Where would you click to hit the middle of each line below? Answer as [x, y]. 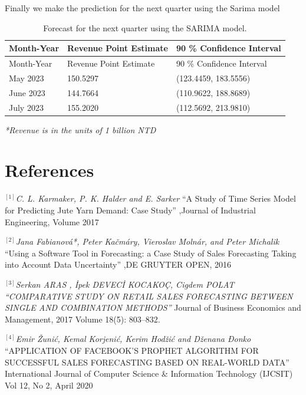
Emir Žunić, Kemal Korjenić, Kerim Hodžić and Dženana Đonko [133, 339]
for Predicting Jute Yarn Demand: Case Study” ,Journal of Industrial [130, 210]
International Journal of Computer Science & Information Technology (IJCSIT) [149, 373]
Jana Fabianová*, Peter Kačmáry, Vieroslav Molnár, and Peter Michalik [147, 241]
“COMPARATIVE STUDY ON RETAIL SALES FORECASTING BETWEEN [149, 296]
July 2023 [26, 107]
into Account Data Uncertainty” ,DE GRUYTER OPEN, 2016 [118, 264]
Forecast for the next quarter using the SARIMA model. [145, 27]
